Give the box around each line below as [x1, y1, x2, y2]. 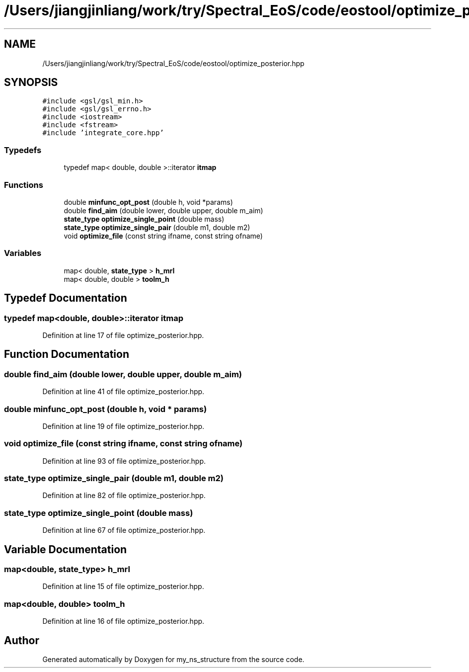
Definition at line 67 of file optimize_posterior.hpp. [42, 526, 206, 535]
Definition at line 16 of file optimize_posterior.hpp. [42, 617, 205, 626]
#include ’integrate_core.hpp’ [42, 129, 164, 137]
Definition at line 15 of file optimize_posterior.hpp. [42, 582, 204, 591]
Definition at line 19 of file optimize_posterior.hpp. [42, 421, 205, 430]
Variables [4, 248, 42, 258]
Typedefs [4, 145, 42, 155]
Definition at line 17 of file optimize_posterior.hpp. [42, 331, 204, 339]
